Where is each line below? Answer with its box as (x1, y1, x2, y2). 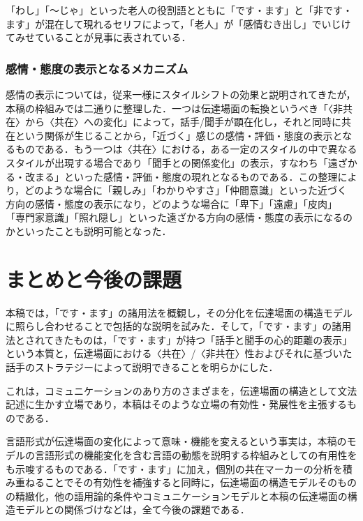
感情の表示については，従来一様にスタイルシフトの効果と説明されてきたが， (6, 87, 356, 101)
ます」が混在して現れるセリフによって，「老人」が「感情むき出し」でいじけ (6, 16, 351, 31)
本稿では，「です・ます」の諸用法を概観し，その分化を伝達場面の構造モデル (6, 305, 353, 319)
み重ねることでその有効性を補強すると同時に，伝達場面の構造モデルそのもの (6, 475, 357, 490)
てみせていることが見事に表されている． (6, 30, 191, 45)
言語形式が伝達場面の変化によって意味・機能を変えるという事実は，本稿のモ (6, 434, 357, 448)
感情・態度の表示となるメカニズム (6, 59, 188, 77)
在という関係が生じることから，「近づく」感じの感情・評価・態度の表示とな (6, 128, 353, 142)
